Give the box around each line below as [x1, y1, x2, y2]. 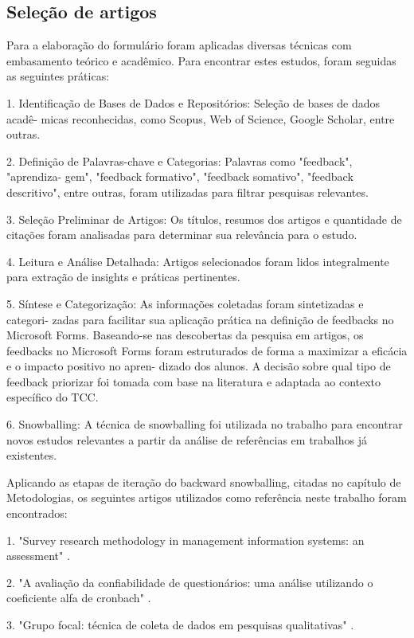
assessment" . [6, 547, 70, 564]
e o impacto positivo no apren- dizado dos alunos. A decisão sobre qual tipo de [6, 358, 391, 374]
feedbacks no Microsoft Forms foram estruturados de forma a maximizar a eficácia [6, 342, 408, 358]
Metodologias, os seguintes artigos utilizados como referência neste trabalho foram [6, 489, 407, 506]
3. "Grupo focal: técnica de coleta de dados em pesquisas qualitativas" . [6, 616, 354, 633]
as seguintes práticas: [6, 68, 110, 84]
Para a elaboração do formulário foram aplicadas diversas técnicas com [6, 37, 352, 53]
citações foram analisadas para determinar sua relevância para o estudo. [6, 226, 357, 243]
